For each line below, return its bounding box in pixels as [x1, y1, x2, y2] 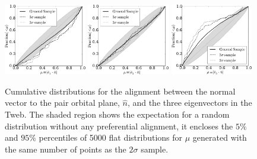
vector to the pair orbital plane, [5, 96, 120, 109]
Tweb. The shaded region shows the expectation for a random [5, 108, 230, 120]
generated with [192, 131, 247, 144]
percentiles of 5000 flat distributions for [39, 131, 183, 144]
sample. [141, 142, 169, 155]
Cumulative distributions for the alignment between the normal [5, 85, 236, 97]
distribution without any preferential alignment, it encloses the [5, 119, 233, 132]
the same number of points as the [5, 142, 126, 155]
